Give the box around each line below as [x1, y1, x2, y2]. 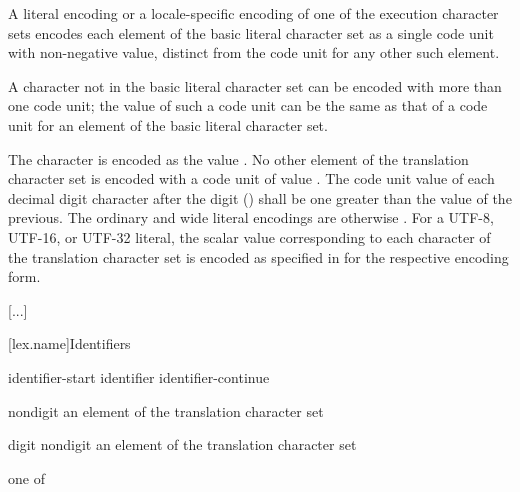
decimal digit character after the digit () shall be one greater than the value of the [8, 187, 512, 208]
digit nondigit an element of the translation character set [8, 434, 357, 455]
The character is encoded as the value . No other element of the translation [8, 148, 469, 169]
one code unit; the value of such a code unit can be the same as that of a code [8, 95, 488, 116]
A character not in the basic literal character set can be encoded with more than [8, 75, 502, 96]
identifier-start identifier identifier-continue [8, 366, 270, 387]
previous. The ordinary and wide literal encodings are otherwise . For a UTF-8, [8, 207, 494, 228]
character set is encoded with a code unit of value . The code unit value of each [8, 168, 495, 189]
